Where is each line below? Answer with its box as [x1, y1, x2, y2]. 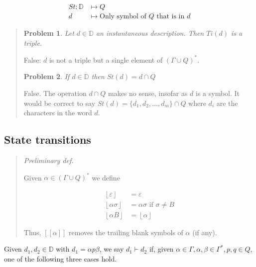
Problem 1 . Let [23, 28, 74, 38]
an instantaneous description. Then [96, 28, 204, 38]
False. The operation [23, 88, 87, 98]
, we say [99, 244, 124, 254]
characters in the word [23, 107, 92, 118]
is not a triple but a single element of [49, 54, 163, 65]
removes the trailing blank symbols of [69, 227, 183, 237]
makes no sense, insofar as [108, 88, 188, 98]
